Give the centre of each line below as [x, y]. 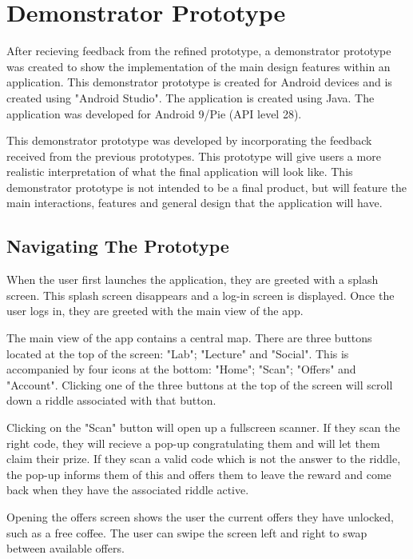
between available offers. [66, 548]
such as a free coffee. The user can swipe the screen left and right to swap [187, 532]
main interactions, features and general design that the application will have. [195, 203]
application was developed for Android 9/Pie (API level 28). [154, 113]
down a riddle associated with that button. [111, 400]
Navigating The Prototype [118, 246]
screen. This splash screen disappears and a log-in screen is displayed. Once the [201, 295]
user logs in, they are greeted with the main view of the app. [155, 311]
